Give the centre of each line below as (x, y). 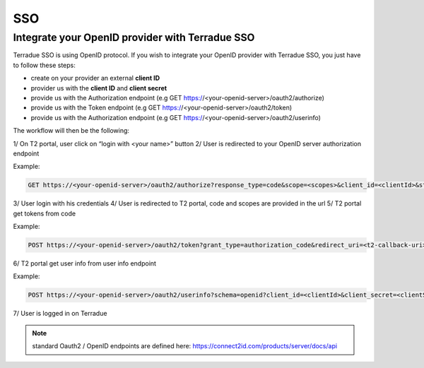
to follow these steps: (44, 65)
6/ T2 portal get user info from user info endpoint (85, 263)
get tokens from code (45, 213)
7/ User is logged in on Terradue (60, 314)
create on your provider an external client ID (95, 78)
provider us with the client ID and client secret (99, 88)
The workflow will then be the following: (71, 131)
